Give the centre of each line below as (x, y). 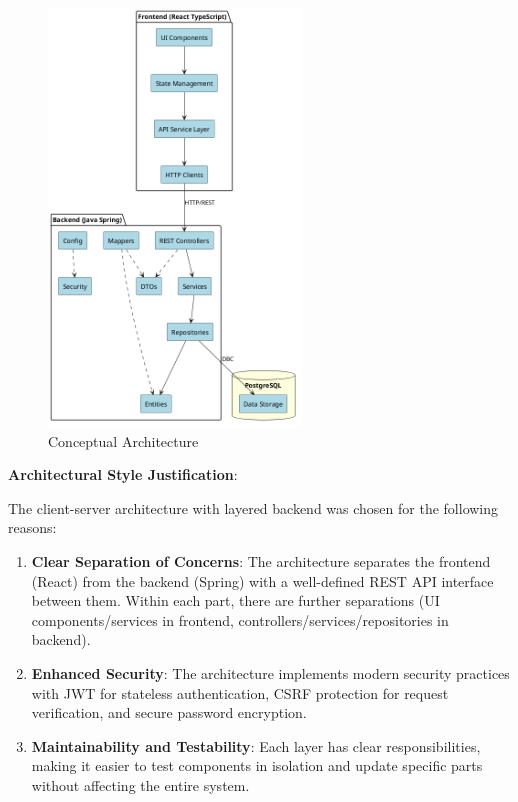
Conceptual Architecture (123, 440)
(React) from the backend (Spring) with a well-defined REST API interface (262, 580)
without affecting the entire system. (140, 785)
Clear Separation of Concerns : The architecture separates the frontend (261, 561)
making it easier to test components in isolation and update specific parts (257, 765)
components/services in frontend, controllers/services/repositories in (240, 619)
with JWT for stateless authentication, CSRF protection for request (240, 692)
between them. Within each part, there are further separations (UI (235, 600)
